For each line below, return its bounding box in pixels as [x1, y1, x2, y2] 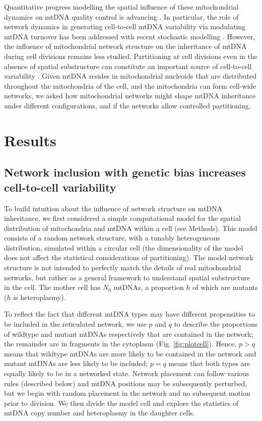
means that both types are [168, 358, 250, 369]
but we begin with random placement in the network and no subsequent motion [4, 388, 250, 398]
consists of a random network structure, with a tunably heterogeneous [4, 232, 220, 243]
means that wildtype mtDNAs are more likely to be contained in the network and [4, 348, 256, 358]
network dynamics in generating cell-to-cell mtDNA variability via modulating [4, 21, 246, 32]
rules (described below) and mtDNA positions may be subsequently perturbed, [4, 378, 247, 388]
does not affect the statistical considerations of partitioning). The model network [4, 252, 253, 263]
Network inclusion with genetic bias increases [4, 164, 246, 180]
